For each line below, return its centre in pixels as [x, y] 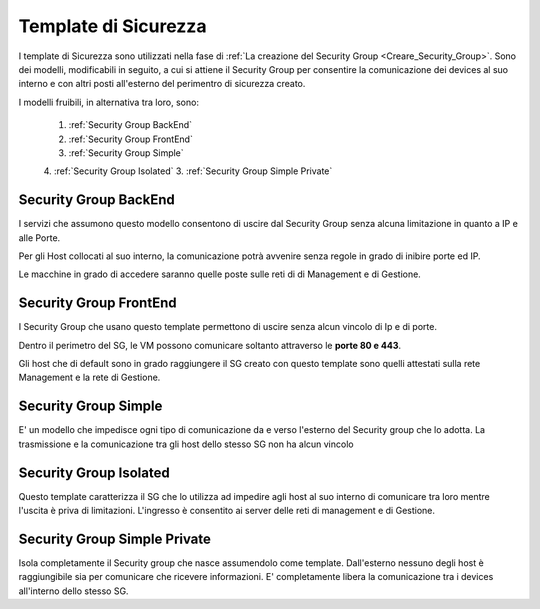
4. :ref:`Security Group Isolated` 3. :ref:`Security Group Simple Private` [188, 171]
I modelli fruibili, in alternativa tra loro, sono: [109, 102]
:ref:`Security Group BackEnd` [130, 125]
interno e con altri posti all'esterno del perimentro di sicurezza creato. [162, 84]
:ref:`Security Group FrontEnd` [131, 139]
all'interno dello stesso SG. [73, 591]
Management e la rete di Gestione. [89, 377]
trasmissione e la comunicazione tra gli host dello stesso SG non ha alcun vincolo [186, 444]
